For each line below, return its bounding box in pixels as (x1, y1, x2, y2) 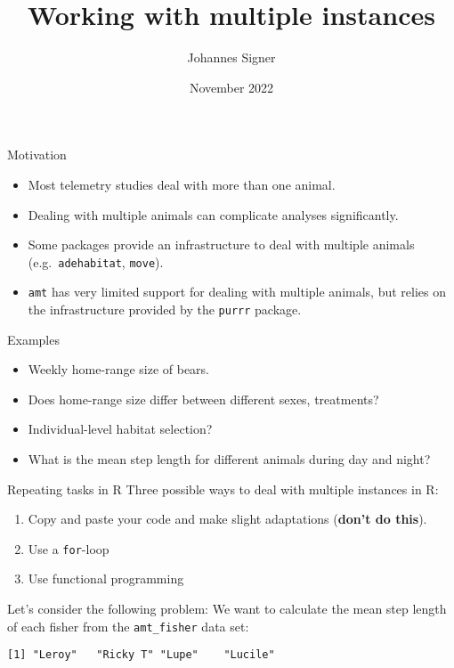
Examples (7, 330, 60, 348)
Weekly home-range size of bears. (28, 360, 210, 379)
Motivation (7, 145, 67, 164)
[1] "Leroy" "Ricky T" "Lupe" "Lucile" (7, 648, 275, 662)
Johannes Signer (187, 48, 276, 67)
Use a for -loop (28, 539, 109, 558)
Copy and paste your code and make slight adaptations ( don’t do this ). (28, 509, 427, 528)
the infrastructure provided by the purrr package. (28, 300, 302, 318)
